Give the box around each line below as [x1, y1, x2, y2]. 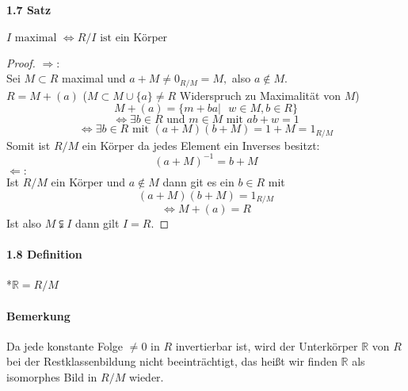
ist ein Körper [100, 32, 168, 44]
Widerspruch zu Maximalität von [179, 86, 341, 103]
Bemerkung [6, 307, 71, 324]
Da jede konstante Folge [6, 337, 124, 354]
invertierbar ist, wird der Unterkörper [175, 337, 358, 354]
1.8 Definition [6, 246, 82, 263]
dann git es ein [162, 173, 235, 190]
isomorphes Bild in [6, 369, 97, 385]
